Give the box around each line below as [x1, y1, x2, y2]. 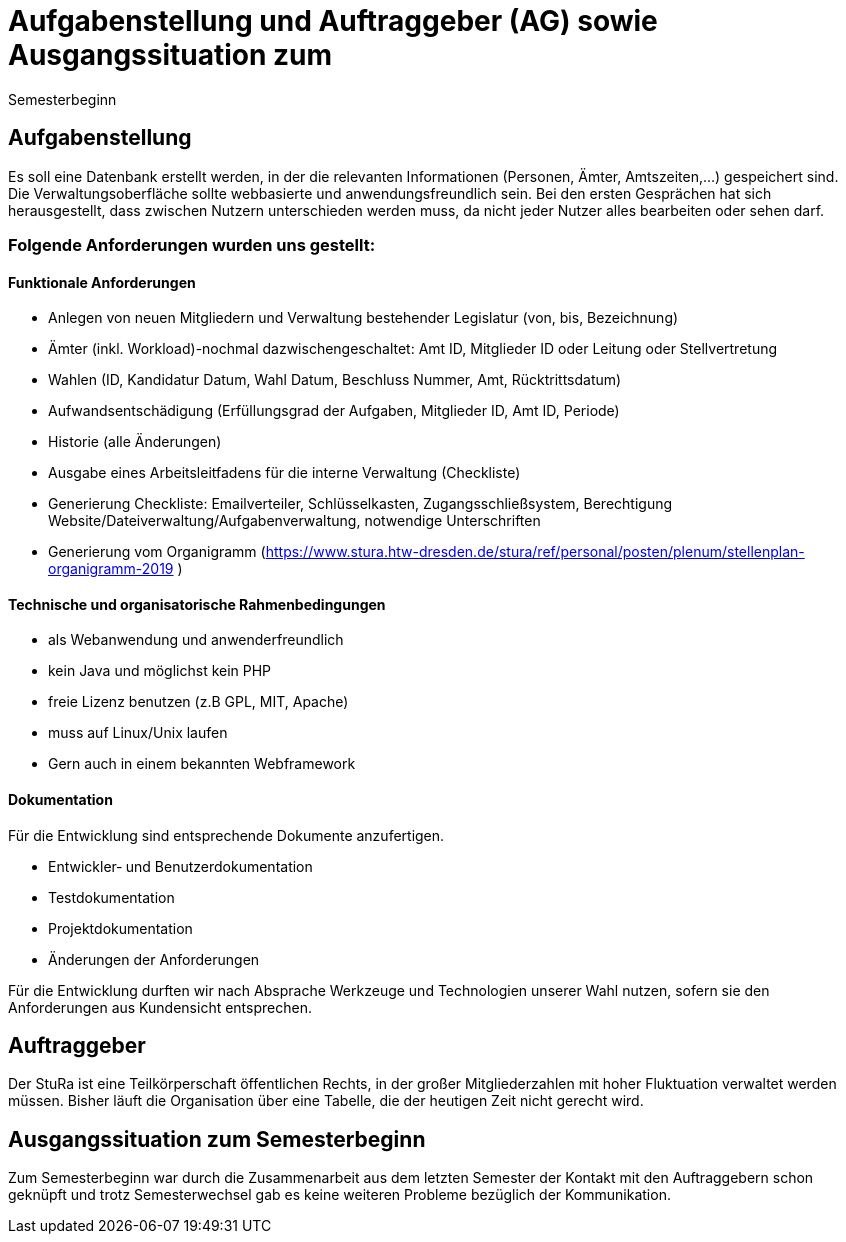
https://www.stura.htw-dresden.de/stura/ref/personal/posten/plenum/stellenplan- [265, 543, 805, 561]
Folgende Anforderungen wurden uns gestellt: [8, 234, 376, 255]
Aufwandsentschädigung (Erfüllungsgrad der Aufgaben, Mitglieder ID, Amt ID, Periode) [48, 402, 620, 420]
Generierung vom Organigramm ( [48, 543, 266, 561]
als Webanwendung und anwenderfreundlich [48, 631, 344, 649]
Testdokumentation [48, 888, 175, 906]
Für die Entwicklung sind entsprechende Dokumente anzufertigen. [8, 826, 445, 844]
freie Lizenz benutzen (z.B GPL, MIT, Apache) [48, 693, 349, 711]
